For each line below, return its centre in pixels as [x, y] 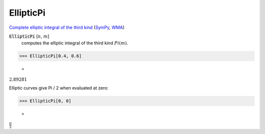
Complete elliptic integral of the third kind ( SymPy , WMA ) [67, 27]
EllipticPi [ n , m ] [29, 36]
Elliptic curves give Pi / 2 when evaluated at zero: [59, 88]
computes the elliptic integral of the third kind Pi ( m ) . [75, 43]
